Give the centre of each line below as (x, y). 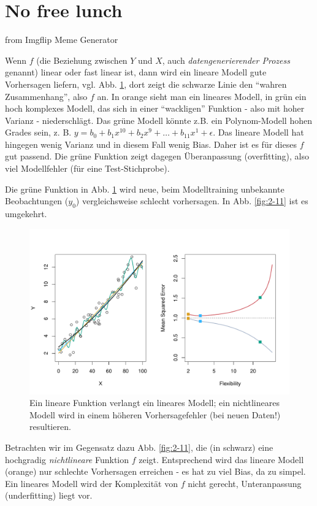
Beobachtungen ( (37, 201)
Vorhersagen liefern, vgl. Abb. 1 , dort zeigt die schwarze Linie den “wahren (146, 84)
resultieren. (50, 427)
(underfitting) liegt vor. (49, 495)
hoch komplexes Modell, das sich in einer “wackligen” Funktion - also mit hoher (155, 108)
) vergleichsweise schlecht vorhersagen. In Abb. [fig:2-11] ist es (192, 201)
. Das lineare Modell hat (258, 132)
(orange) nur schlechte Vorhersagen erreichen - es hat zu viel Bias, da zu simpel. (155, 471)
